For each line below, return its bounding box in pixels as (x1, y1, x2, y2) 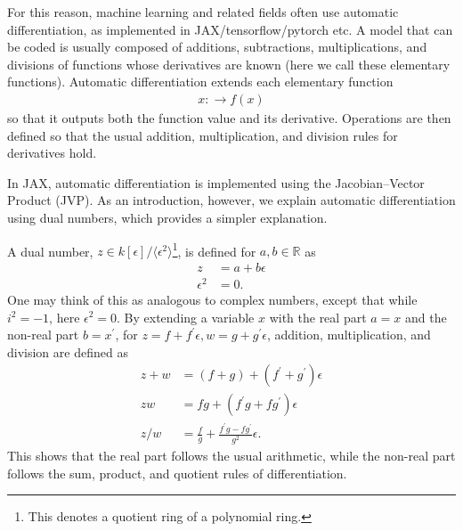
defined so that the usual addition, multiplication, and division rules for (7, 126, 398, 144)
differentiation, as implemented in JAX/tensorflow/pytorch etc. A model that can (7, 20, 453, 38)
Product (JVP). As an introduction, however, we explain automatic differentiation (7, 191, 456, 209)
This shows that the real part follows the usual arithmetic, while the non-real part (7, 446, 456, 465)
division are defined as (7, 342, 128, 361)
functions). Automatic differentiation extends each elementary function (7, 72, 394, 91)
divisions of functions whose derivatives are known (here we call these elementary (7, 54, 451, 73)
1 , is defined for (172, 239, 256, 260)
